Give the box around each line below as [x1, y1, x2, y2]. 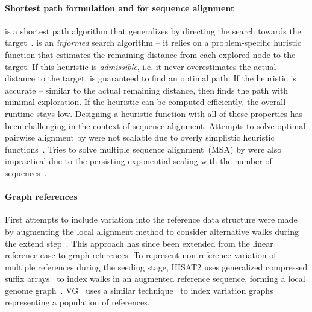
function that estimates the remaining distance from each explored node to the [5, 48, 296, 60]
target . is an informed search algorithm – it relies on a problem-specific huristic [5, 36, 301, 49]
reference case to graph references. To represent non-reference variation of [5, 249, 276, 261]
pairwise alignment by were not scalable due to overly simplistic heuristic [5, 131, 275, 144]
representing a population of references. [5, 296, 150, 308]
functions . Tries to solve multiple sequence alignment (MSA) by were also [5, 142, 282, 155]
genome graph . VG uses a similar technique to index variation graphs [5, 284, 273, 296]
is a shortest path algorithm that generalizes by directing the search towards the [5, 24, 301, 37]
